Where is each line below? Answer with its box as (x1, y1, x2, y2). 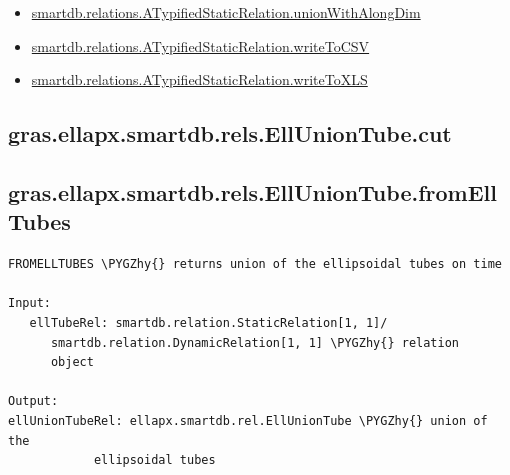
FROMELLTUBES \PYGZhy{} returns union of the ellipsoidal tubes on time (8, 257, 502, 272)
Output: (8, 394, 59, 409)
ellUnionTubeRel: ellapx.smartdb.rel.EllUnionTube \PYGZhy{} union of (8, 413, 488, 428)
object (50, 355, 94, 370)
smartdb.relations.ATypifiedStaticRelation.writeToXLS (31, 69, 368, 90)
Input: (8, 296, 51, 311)
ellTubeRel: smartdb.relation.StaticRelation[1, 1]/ (29, 315, 388, 330)
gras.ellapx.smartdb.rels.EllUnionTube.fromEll (8, 176, 497, 207)
